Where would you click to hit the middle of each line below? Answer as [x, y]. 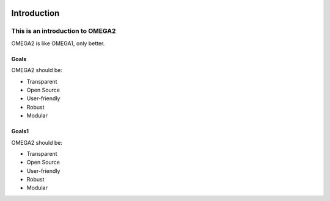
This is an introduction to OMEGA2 [64, 31]
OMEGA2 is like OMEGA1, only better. [58, 43]
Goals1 [20, 131]
